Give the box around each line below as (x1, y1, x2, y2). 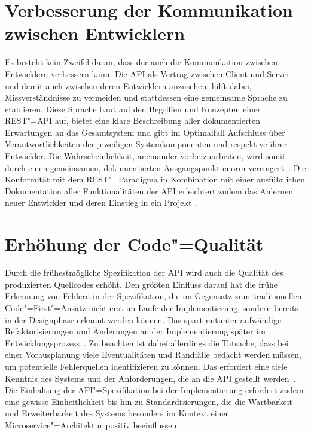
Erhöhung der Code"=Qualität (5, 232, 264, 256)
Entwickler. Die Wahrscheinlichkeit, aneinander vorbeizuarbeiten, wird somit (5, 150, 286, 162)
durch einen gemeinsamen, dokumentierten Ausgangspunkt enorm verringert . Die (5, 161, 306, 174)
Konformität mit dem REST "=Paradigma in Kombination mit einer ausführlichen (5, 173, 305, 185)
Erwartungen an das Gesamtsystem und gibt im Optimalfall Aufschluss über (5, 126, 285, 138)
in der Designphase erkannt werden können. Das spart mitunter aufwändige (5, 313, 282, 326)
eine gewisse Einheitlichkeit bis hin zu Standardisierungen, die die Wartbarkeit (5, 395, 292, 407)
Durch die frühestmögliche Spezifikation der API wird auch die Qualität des (5, 266, 283, 279)
